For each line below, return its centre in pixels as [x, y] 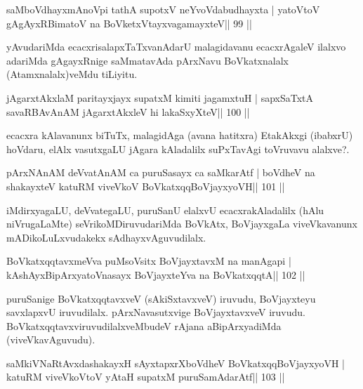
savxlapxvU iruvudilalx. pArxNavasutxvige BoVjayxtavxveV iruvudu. [156, 312]
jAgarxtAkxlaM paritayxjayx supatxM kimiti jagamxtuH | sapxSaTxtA [160, 97]
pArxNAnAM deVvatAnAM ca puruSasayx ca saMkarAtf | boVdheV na [161, 172]
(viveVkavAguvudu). [51, 339]
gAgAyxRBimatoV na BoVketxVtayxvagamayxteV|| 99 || [129, 23]
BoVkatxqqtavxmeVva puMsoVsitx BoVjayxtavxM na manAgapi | [149, 261]
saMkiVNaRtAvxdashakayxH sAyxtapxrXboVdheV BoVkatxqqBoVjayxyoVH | [176, 363]
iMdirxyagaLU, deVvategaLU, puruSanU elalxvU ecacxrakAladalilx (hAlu [165, 210]
